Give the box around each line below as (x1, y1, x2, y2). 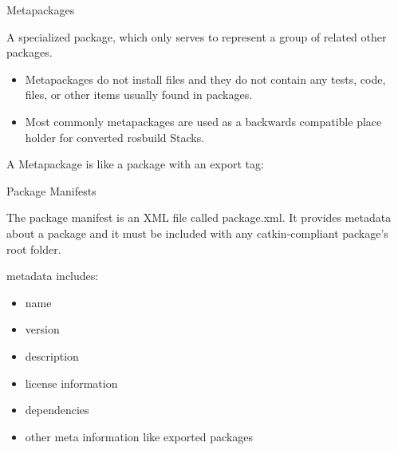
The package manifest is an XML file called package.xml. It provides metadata (6, 209, 392, 226)
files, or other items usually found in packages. (25, 86, 253, 103)
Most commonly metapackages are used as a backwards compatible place (25, 112, 382, 129)
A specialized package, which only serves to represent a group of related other (6, 28, 387, 45)
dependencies (25, 401, 89, 418)
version (25, 321, 60, 337)
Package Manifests (6, 182, 97, 199)
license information (25, 374, 118, 391)
